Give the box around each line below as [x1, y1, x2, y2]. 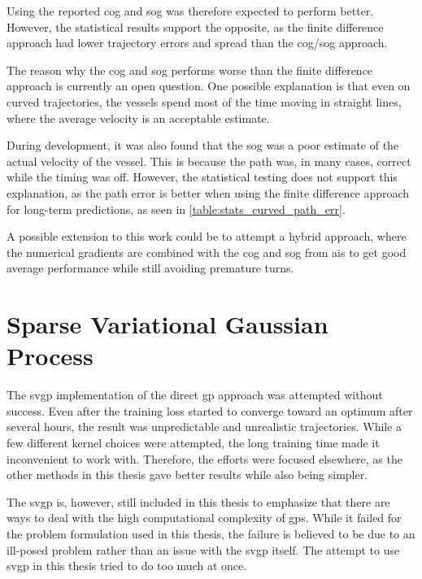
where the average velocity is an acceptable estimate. [7, 109, 270, 126]
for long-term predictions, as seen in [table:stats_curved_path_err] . [7, 200, 346, 217]
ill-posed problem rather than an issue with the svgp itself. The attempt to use [7, 541, 400, 558]
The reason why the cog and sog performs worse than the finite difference [7, 61, 373, 78]
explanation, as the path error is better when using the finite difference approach [7, 184, 410, 201]
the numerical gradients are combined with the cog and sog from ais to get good [7, 243, 407, 260]
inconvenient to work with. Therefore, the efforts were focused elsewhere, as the [7, 450, 402, 467]
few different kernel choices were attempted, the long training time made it [7, 434, 380, 451]
